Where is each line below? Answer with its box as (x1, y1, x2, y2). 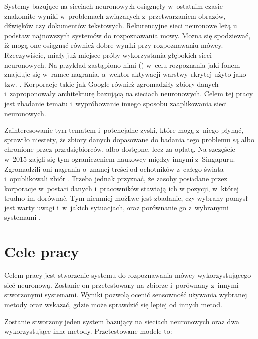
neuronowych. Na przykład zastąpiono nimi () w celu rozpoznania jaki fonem (4, 59, 240, 69)
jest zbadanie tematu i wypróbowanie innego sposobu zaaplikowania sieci (4, 98, 227, 108)
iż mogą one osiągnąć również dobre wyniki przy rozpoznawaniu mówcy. (4, 40, 223, 50)
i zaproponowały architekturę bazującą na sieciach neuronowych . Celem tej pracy (4, 88, 253, 99)
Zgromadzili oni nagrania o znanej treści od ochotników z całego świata (4, 163, 224, 174)
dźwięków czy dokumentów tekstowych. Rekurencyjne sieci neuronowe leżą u (4, 20, 237, 31)
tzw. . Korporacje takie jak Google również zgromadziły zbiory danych (4, 78, 219, 89)
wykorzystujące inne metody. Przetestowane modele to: (4, 326, 172, 336)
